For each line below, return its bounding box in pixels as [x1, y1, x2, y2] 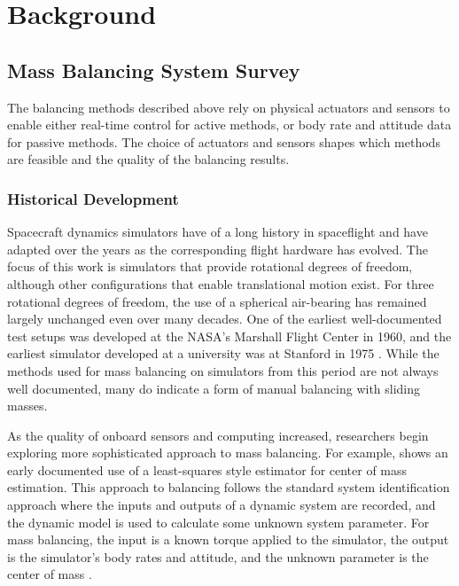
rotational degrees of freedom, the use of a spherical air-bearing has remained [7, 292, 427, 310]
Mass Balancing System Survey [7, 56, 300, 83]
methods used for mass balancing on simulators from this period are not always [7, 361, 439, 379]
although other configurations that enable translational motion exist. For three [7, 274, 434, 293]
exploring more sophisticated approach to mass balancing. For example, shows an [7, 443, 448, 462]
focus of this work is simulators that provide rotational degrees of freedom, [7, 257, 413, 276]
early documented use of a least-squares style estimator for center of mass [7, 460, 408, 479]
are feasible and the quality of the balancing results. [7, 150, 290, 168]
